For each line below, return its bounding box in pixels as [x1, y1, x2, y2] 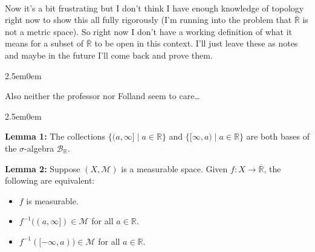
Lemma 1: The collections [5, 130, 106, 143]
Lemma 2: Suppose [5, 162, 80, 175]
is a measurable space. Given [121, 162, 228, 175]
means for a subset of [5, 37, 84, 50]
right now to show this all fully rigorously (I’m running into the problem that [5, 13, 292, 26]
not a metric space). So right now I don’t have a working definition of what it [5, 25, 293, 37]
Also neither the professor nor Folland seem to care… [5, 89, 200, 102]
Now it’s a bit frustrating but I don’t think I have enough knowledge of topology [5, 1, 304, 14]
